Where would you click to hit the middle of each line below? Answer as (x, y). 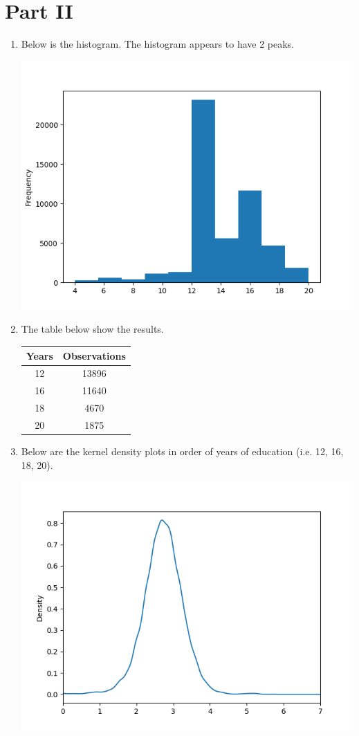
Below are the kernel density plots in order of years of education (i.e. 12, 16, (182, 451)
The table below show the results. (92, 329)
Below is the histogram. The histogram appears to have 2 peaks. (158, 44)
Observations (94, 355)
